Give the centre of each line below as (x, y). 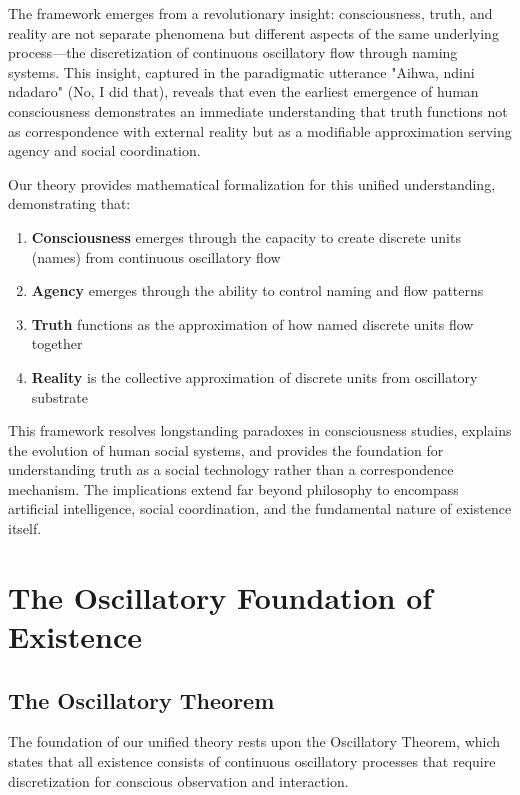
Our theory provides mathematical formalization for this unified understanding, (252, 183)
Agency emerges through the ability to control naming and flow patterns (257, 290)
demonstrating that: (69, 203)
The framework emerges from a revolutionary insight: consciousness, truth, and (250, 13)
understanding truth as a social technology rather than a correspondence (231, 469)
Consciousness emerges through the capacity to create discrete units (246, 236)
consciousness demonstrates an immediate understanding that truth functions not (258, 110)
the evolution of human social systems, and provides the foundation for (226, 449)
